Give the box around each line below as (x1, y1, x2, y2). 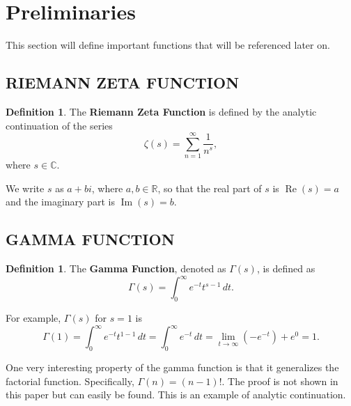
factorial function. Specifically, (6, 373, 134, 388)
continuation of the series (6, 118, 113, 132)
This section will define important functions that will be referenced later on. (6, 38, 330, 52)
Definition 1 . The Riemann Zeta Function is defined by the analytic (6, 104, 317, 118)
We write (6, 180, 45, 195)
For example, (6, 311, 61, 325)
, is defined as (256, 261, 315, 276)
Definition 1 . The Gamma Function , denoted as (6, 261, 226, 276)
